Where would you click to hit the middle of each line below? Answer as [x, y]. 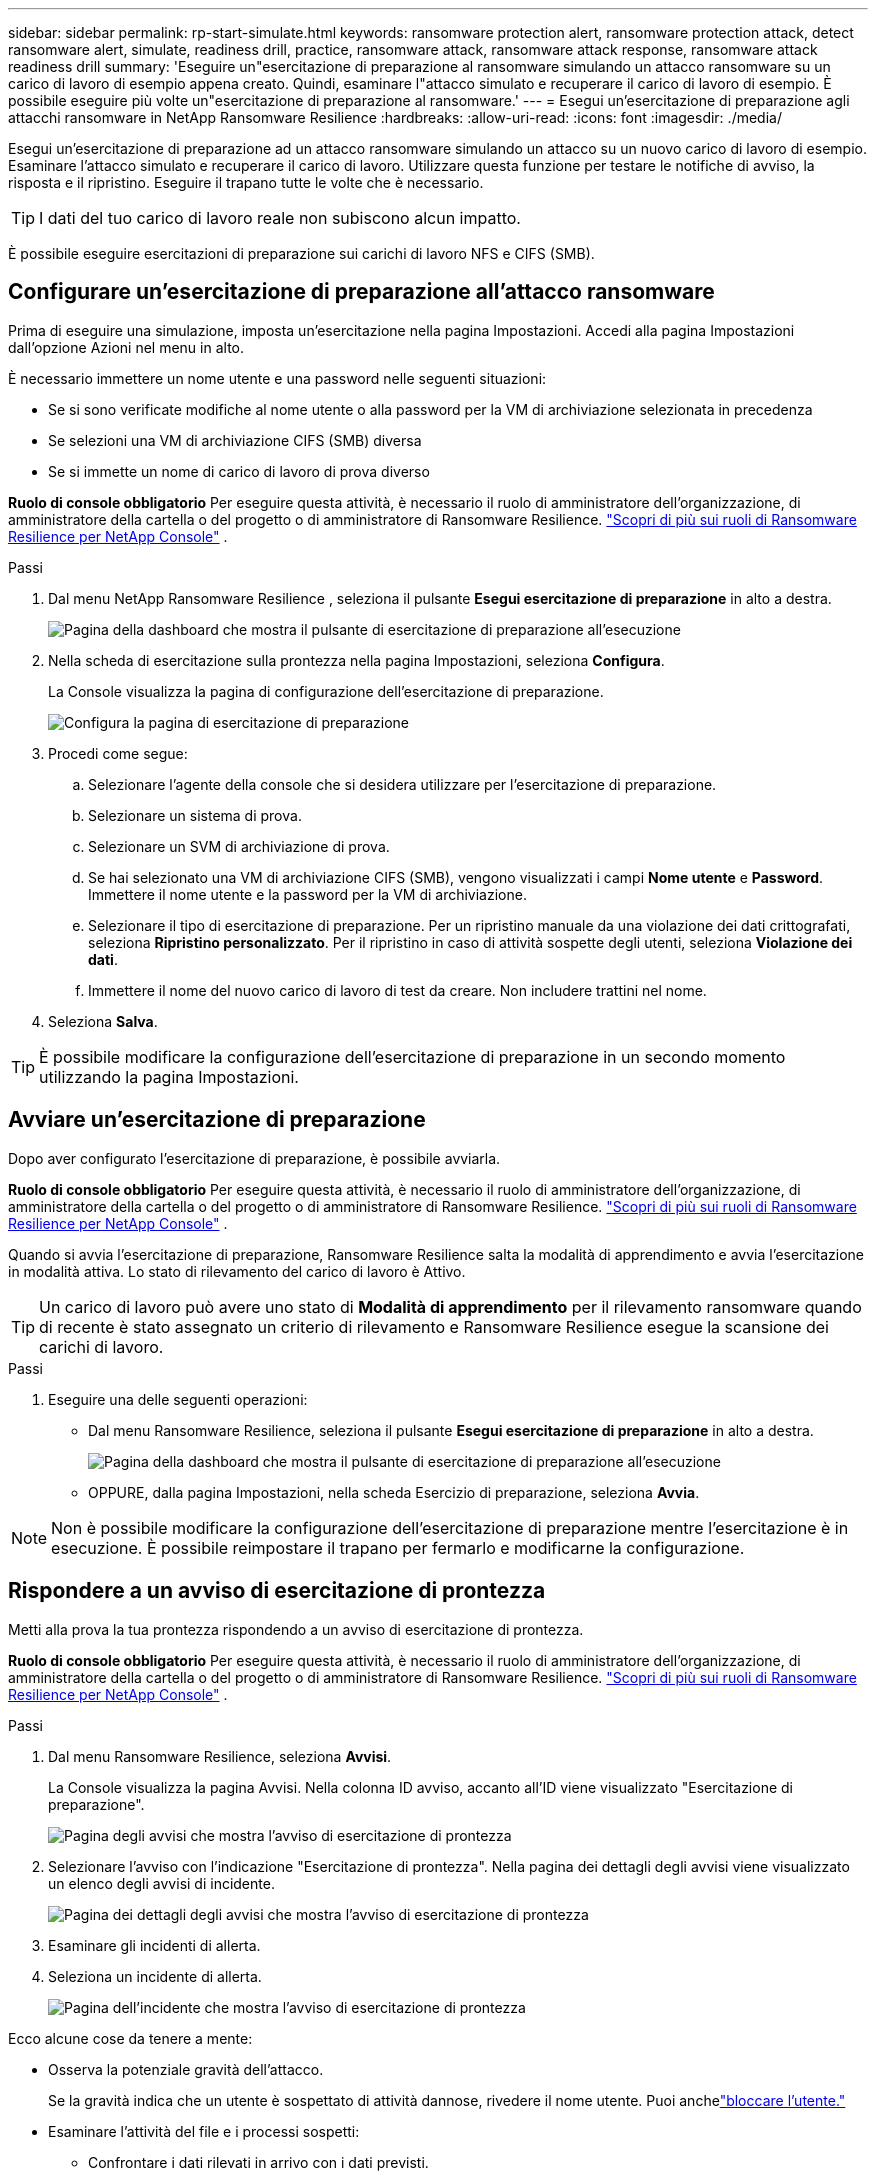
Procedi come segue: [118, 753]
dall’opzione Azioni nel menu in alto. [126, 347]
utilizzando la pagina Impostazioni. [169, 1076]
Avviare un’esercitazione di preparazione [217, 1120]
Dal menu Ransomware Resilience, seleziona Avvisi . [220, 1756]
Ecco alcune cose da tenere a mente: [130, 2038]
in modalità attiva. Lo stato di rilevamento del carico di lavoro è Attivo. [237, 1271]
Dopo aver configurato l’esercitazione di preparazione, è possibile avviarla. [254, 1158]
